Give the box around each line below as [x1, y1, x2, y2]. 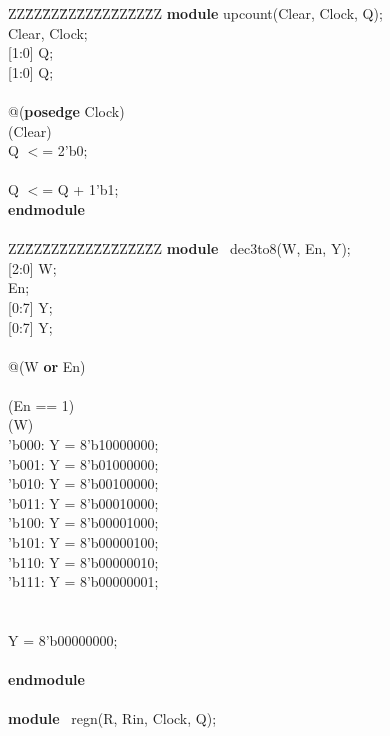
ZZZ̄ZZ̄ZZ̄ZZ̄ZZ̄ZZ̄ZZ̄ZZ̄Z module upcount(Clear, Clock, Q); [8, 3, 383, 23]
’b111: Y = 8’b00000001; [8, 571, 159, 592]
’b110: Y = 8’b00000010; [8, 551, 159, 572]
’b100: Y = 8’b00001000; [8, 512, 159, 533]
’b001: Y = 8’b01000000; [8, 453, 159, 474]
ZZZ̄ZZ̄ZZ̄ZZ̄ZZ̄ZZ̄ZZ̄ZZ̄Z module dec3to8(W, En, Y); [8, 238, 351, 259]
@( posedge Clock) [8, 100, 125, 121]
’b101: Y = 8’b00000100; [8, 532, 159, 553]
